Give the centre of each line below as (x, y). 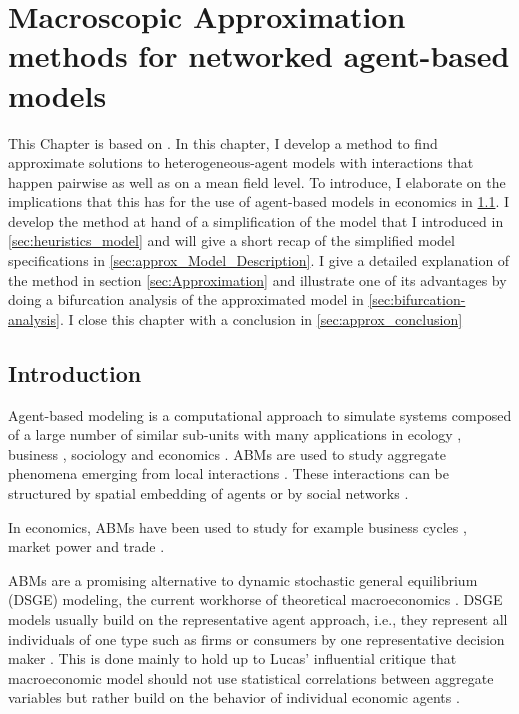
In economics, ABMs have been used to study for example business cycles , (237, 526)
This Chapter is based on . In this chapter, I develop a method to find (223, 142)
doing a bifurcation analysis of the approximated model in (186, 299)
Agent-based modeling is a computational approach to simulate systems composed (260, 414)
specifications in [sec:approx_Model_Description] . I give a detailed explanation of (259, 260)
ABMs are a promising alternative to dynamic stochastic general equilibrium (243, 579)
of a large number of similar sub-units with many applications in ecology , (235, 434)
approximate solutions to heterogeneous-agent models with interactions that (241, 162)
